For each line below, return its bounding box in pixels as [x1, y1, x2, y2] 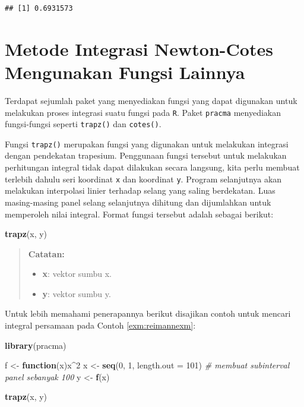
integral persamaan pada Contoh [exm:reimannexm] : [5, 319, 196, 332]
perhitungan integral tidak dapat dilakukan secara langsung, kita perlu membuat [5, 161, 300, 173]
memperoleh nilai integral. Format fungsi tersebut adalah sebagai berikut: [5, 207, 274, 220]
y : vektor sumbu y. [42, 287, 111, 299]
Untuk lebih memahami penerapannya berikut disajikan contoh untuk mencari [5, 307, 291, 320]
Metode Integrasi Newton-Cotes [5, 36, 273, 61]
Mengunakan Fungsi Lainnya [5, 59, 245, 84]
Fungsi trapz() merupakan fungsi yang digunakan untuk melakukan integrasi [5, 137, 289, 150]
